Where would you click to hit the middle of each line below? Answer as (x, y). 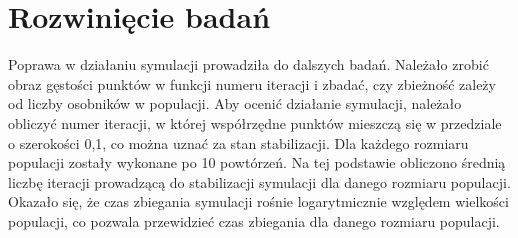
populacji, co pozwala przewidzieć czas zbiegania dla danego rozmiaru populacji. (254, 220)
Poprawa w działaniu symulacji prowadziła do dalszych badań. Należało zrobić (248, 64)
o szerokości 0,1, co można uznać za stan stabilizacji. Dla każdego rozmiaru (238, 142)
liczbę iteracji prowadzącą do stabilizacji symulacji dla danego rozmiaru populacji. (259, 181)
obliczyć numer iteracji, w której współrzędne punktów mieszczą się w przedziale (255, 122)
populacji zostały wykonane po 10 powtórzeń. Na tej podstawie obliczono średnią (257, 162)
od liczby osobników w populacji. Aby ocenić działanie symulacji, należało (235, 103)
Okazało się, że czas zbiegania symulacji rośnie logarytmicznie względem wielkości (258, 201)
